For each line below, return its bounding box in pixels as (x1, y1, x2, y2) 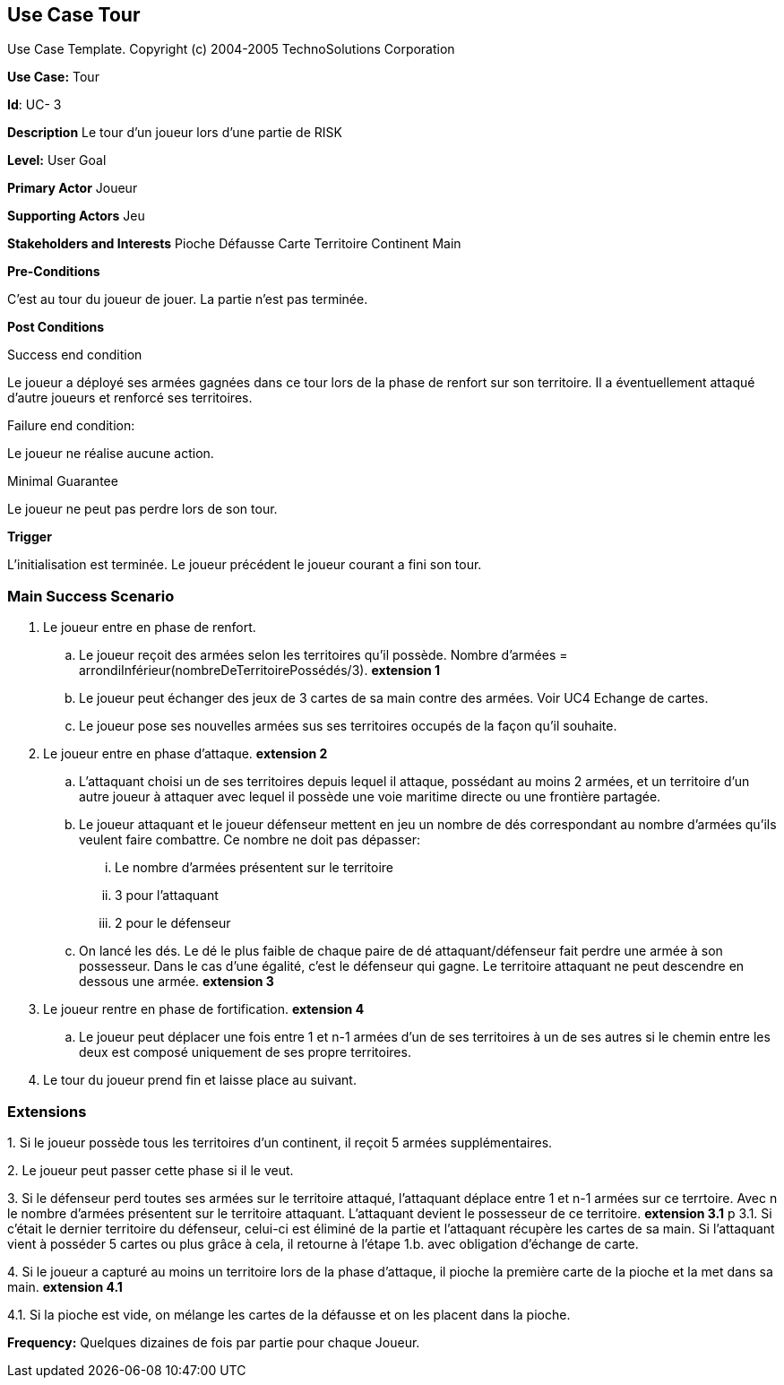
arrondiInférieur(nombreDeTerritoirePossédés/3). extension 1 (79, 662, 441, 679)
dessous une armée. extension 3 (79, 974, 274, 990)
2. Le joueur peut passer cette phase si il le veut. (7, 1162, 294, 1178)
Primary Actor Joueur (7, 180, 138, 196)
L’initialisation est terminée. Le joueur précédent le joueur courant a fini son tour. (7, 557, 482, 573)
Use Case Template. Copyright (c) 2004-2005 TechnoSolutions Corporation (7, 41, 455, 57)
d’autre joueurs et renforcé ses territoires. (7, 390, 253, 406)
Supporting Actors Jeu (7, 208, 145, 224)
